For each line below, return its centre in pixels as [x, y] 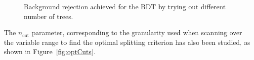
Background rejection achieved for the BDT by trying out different [125, 6]
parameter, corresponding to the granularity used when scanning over [137, 32]
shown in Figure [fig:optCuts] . [50, 51]
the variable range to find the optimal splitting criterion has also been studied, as [127, 42]
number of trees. [48, 16]
